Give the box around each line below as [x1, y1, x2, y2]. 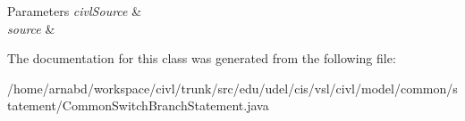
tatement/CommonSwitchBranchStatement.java [7, 96, 269, 115]
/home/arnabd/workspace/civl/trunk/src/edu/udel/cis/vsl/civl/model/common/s [7, 78, 458, 97]
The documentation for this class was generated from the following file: [7, 49, 396, 68]
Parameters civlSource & [7, 2, 142, 20]
